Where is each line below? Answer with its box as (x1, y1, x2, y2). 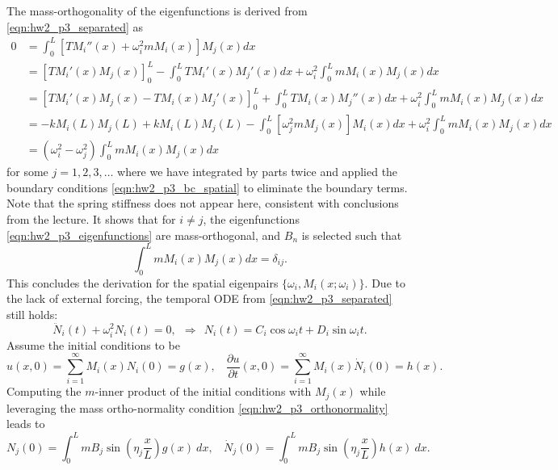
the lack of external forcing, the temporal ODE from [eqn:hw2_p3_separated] (6, 290, 392, 307)
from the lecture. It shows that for (6, 211, 176, 228)
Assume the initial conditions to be (6, 336, 180, 353)
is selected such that (301, 226, 402, 243)
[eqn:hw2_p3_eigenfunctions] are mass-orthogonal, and (6, 226, 281, 243)
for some (6, 163, 48, 180)
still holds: (6, 305, 58, 322)
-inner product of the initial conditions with (94, 383, 312, 400)
